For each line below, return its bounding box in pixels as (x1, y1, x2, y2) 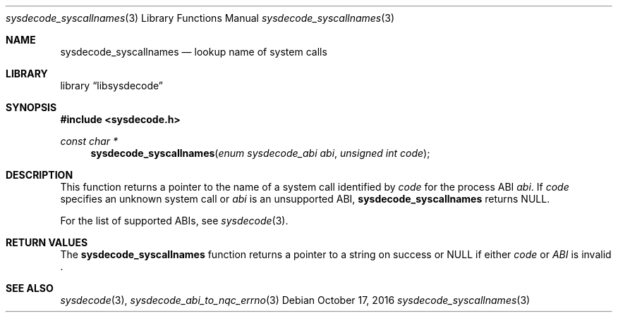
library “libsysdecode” (60, 79, 164, 91)
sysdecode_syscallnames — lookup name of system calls (60, 46, 327, 58)
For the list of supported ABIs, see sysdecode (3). (60, 215, 289, 227)
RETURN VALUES (6, 236, 88, 248)
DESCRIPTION (6, 169, 73, 181)
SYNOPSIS (6, 101, 57, 113)
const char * (60, 135, 119, 147)
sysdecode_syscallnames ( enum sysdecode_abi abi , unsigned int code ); (90, 147, 430, 159)
